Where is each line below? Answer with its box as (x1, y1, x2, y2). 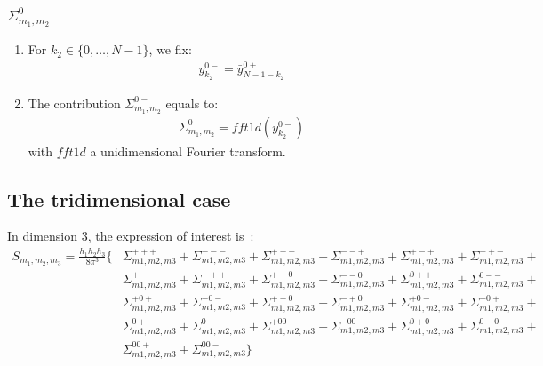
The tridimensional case (7, 185, 231, 212)
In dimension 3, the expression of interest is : (7, 227, 254, 245)
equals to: (165, 93, 219, 112)
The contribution (28, 93, 121, 112)
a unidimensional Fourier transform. (90, 141, 286, 160)
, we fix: (148, 40, 192, 59)
